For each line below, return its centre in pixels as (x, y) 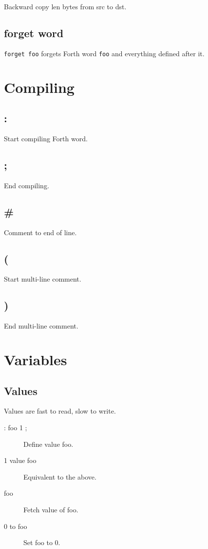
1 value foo (20, 460)
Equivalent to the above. (60, 476)
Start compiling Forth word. (46, 139)
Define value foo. (48, 444)
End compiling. (27, 185)
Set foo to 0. (42, 542)
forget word (34, 33)
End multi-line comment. (41, 326)
